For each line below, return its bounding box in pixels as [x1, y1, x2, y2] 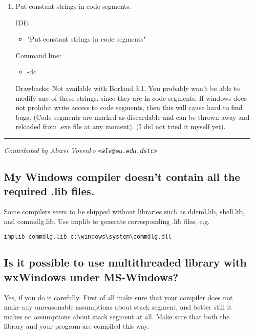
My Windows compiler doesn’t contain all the [4, 169, 240, 184]
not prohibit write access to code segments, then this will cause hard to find [15, 102, 243, 112]
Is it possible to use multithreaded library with [4, 255, 247, 270]
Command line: [15, 50, 62, 60]
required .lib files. [4, 183, 95, 199]
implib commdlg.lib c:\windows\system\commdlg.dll [4, 233, 172, 241]
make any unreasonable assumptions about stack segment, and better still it [4, 302, 232, 312]
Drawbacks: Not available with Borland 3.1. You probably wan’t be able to [15, 83, 240, 93]
